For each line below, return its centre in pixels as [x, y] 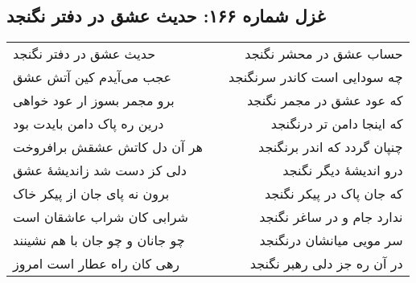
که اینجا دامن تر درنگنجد [337, 124]
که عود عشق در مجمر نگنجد [325, 100]
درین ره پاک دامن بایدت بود [89, 124]
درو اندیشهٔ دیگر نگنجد [343, 170]
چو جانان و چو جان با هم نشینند [99, 240]
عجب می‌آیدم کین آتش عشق [93, 77]
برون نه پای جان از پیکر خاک [91, 194]
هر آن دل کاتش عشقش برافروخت [108, 147]
